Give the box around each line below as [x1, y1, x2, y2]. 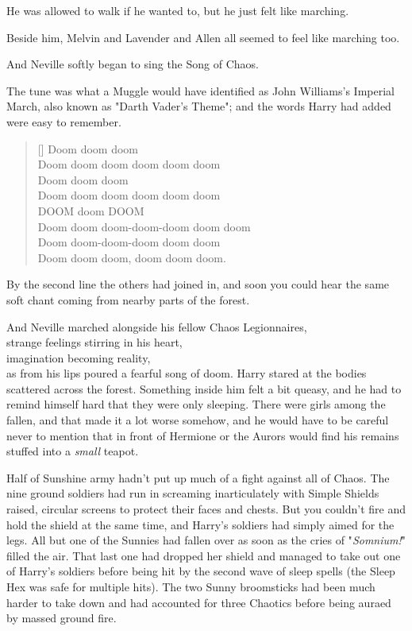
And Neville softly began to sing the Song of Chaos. [6, 56, 259, 72]
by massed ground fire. [6, 610, 117, 626]
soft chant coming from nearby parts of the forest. [6, 291, 250, 308]
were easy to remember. [6, 113, 121, 130]
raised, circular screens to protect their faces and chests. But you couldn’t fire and [6, 501, 406, 517]
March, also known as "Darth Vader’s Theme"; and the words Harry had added [6, 98, 391, 114]
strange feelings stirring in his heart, [6, 334, 183, 350]
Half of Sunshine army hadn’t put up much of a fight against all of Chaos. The [6, 469, 390, 486]
